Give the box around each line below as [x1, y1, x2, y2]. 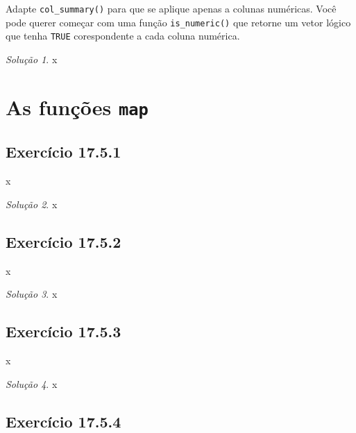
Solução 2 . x [6, 196, 58, 211]
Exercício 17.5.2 [6, 230, 121, 252]
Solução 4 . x [6, 376, 58, 391]
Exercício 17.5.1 [6, 141, 121, 162]
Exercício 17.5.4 [6, 410, 121, 432]
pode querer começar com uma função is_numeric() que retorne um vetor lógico [6, 15, 351, 29]
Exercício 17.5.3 [6, 321, 121, 342]
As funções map [6, 92, 149, 121]
